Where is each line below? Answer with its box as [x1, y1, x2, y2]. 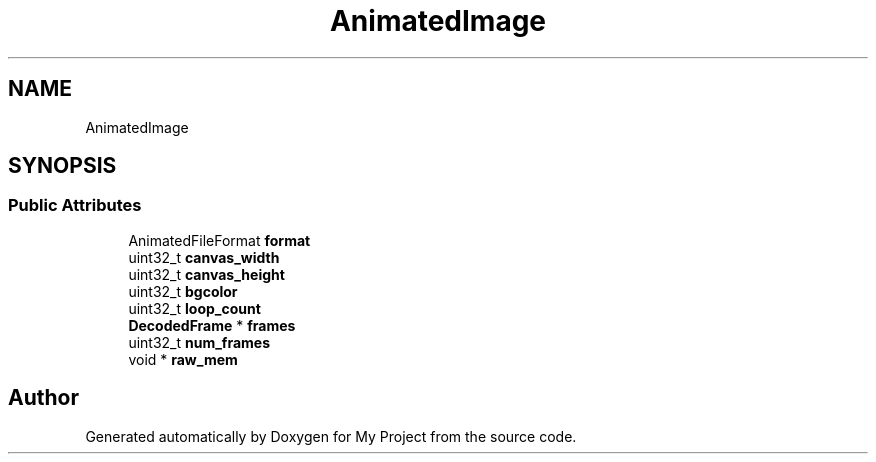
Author [8, 385, 79, 411]
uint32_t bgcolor [128, 282, 238, 300]
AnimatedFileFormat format [128, 231, 311, 249]
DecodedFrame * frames [128, 316, 296, 334]
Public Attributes [8, 195, 142, 216]
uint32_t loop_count [128, 299, 261, 317]
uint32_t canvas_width [128, 248, 280, 266]
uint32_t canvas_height [128, 265, 285, 283]
